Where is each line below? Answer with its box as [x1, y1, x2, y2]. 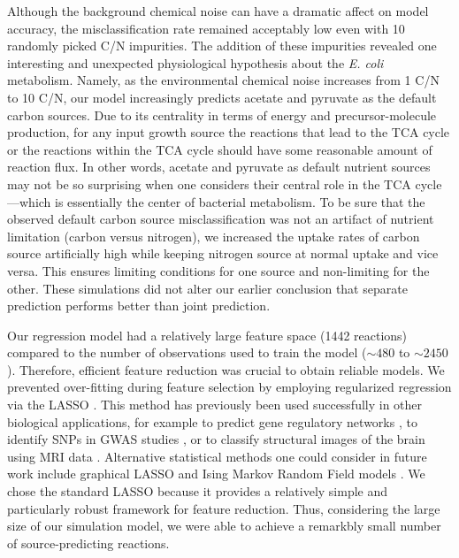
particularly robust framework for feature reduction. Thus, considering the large [7, 499, 440, 517]
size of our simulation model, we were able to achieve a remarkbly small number [7, 516, 441, 535]
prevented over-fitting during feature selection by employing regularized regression [7, 378, 452, 396]
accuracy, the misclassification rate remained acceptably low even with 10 [7, 19, 405, 37]
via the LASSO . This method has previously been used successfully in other [7, 395, 423, 414]
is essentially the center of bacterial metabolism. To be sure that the [55, 192, 425, 210]
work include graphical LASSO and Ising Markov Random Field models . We [7, 464, 425, 483]
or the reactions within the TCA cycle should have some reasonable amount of [7, 140, 432, 158]
